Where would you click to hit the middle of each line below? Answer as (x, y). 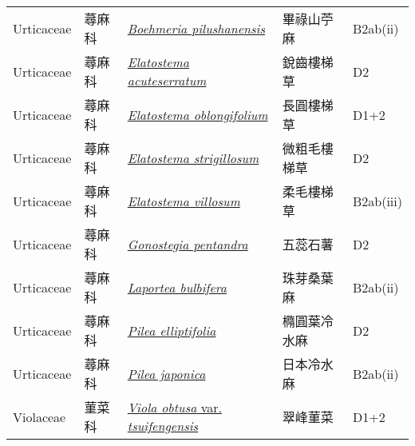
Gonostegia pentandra (188, 244)
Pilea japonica (166, 373)
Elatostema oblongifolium (198, 114)
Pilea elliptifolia (172, 330)
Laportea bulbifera (177, 287)
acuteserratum (167, 80)
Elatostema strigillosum (193, 157)
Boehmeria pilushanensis (196, 28)
